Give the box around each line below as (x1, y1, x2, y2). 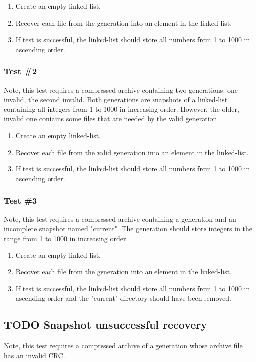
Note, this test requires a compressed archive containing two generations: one (4, 84, 238, 95)
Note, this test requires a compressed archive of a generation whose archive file (4, 340, 243, 350)
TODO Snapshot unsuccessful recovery (4, 317, 207, 332)
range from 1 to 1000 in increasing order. (4, 233, 128, 243)
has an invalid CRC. (4, 350, 65, 360)
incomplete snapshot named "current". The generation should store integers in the (4, 223, 253, 234)
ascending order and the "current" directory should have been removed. (15, 293, 231, 303)
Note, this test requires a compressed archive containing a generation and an (4, 213, 236, 224)
